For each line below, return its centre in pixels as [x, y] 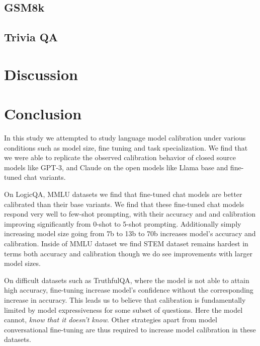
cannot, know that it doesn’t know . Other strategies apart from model [111, 320]
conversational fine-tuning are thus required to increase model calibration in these [130, 329]
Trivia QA [31, 37]
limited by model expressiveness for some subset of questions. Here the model [123, 309]
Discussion [41, 74]
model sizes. [22, 263]
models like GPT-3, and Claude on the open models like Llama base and [116, 167]
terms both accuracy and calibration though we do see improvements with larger [128, 253]
